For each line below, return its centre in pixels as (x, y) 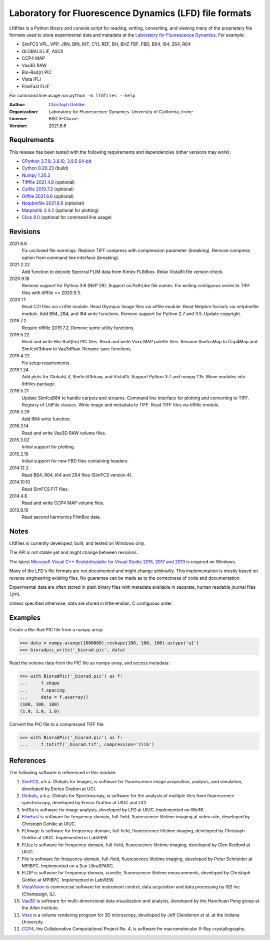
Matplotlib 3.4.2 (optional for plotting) (60, 210)
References (27, 760)
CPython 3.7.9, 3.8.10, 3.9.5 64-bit (57, 161)
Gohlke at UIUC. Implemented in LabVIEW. (65, 838)
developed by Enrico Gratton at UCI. (59, 789)
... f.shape (40, 683)
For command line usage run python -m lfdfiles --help (72, 96)
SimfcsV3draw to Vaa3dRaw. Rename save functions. (77, 349)
